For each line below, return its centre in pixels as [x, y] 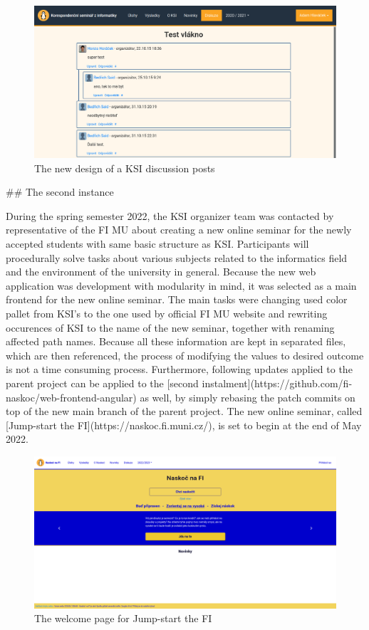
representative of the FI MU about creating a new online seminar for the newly [179, 230]
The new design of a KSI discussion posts [125, 168]
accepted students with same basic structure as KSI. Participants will [157, 244]
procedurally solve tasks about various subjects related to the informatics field [177, 257]
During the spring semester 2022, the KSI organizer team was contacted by [170, 215]
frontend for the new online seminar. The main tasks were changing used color [177, 299]
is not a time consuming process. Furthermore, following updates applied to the [179, 369]
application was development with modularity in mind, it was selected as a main [181, 285]
